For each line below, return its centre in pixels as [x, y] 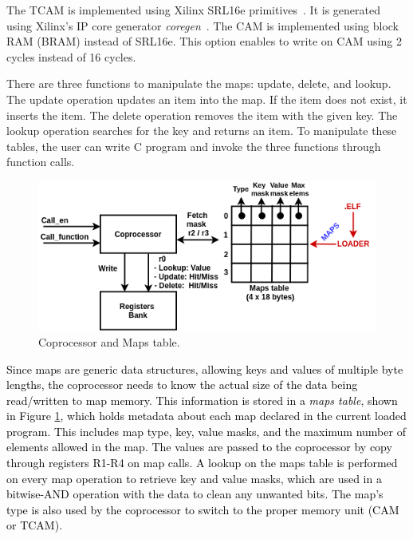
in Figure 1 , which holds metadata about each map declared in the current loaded [206, 416]
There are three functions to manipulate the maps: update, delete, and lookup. [199, 83]
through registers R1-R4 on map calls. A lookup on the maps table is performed [202, 463]
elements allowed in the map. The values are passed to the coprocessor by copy [199, 447]
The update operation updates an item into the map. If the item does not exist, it [207, 99]
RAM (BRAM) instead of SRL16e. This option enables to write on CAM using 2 [204, 41]
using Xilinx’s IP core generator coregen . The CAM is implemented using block [203, 25]
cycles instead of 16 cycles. [71, 56]
